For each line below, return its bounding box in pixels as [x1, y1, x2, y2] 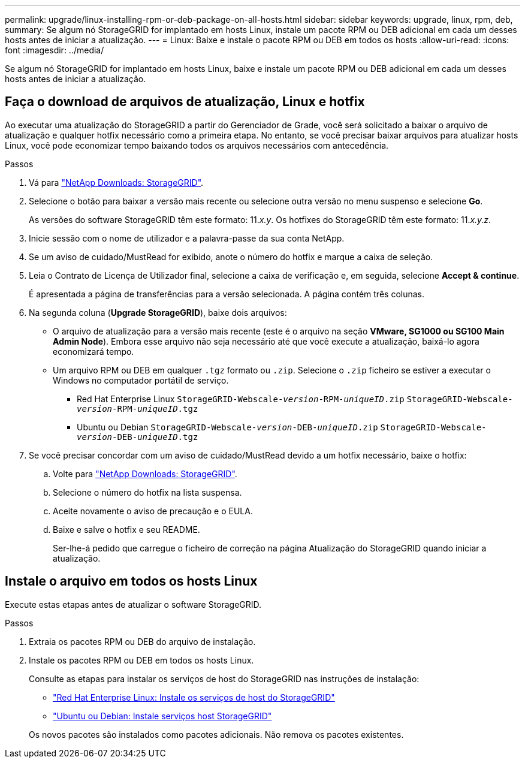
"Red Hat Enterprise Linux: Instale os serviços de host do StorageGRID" [53, 692, 335, 702]
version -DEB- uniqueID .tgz [77, 432, 198, 442]
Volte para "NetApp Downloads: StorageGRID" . [53, 468, 237, 479]
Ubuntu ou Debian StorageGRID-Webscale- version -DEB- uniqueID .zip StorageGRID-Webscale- [77, 421, 487, 432]
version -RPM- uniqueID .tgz [77, 403, 198, 414]
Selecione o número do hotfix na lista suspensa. [53, 487, 242, 497]
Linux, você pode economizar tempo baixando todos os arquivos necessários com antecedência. [5, 140, 389, 150]
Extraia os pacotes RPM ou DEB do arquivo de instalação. [29, 636, 256, 647]
